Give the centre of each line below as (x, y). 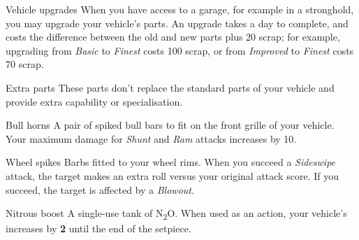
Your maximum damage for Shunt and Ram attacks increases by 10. (151, 138)
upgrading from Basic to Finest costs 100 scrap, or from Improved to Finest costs (180, 50)
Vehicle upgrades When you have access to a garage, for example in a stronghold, (180, 9)
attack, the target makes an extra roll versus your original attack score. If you (172, 175)
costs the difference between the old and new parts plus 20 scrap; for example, (173, 37)
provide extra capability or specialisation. (94, 101)
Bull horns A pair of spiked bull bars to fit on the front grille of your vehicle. (170, 125)
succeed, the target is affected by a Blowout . (100, 189)
